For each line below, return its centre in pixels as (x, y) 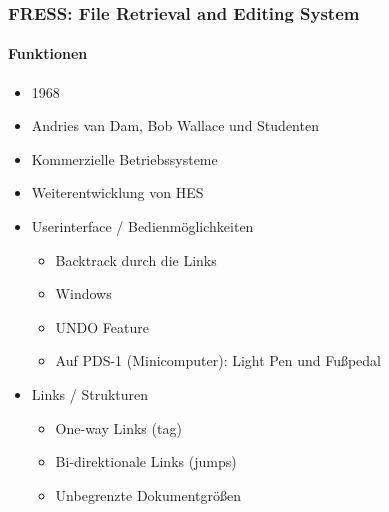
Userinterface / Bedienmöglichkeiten (142, 226)
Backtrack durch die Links (136, 259)
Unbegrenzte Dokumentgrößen (148, 494)
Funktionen (48, 53)
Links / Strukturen (90, 393)
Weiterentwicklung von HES (117, 192)
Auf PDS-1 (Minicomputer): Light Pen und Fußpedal (218, 360)
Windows (83, 293)
